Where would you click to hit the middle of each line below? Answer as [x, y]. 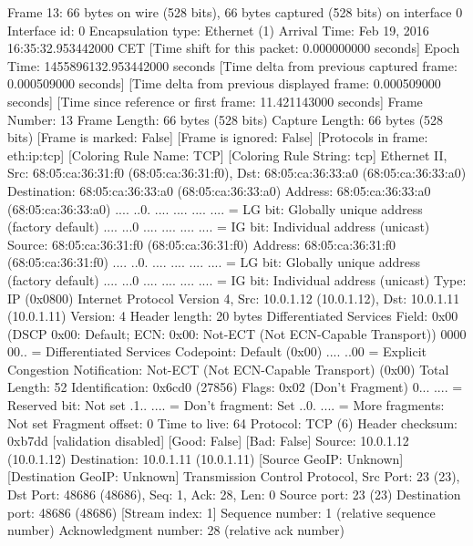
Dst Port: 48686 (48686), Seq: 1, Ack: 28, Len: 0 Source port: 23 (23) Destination [234, 494]
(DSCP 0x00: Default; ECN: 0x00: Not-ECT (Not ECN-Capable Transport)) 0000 [237, 333]
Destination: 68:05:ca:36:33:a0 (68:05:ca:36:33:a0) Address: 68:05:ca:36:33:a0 [219, 190]
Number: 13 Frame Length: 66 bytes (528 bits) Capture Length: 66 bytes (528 [226, 119]
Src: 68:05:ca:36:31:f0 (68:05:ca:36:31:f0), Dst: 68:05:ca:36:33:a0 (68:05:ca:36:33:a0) [237, 173]
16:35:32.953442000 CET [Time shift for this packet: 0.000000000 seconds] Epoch [234, 48]
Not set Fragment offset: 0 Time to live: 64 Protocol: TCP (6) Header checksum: [232, 422]
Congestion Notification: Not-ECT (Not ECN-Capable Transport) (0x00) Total [228, 369]
